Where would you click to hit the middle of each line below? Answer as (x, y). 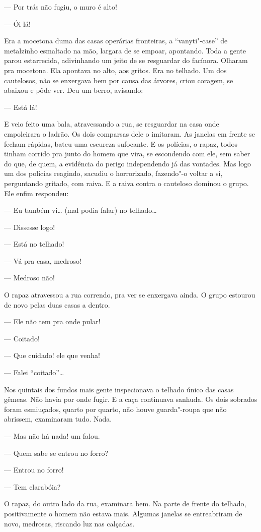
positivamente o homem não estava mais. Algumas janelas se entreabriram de (123, 513)
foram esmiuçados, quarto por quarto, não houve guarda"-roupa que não (115, 409)
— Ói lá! (17, 23)
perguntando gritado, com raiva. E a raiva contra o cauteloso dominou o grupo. (126, 183)
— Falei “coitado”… (34, 372)
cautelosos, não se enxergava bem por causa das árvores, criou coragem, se (119, 80)
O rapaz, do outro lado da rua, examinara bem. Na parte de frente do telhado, (125, 504)
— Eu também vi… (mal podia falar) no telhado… (80, 210)
